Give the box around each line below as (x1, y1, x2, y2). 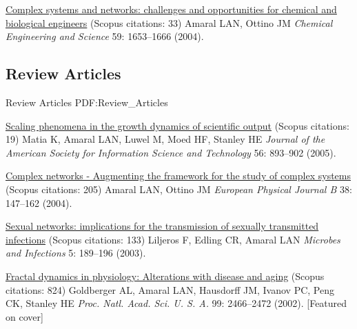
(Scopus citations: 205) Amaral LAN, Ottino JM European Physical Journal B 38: (6, 181, 352, 196)
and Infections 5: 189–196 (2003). (6, 246, 146, 260)
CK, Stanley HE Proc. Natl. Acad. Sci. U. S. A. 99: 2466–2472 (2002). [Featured (6, 296, 347, 310)
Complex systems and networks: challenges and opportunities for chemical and (6, 2, 337, 16)
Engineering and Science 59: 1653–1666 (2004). (6, 29, 204, 43)
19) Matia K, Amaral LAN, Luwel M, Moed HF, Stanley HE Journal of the (6, 132, 325, 146)
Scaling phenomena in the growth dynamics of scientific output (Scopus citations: (6, 118, 349, 132)
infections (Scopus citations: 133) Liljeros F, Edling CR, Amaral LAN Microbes (6, 232, 340, 246)
